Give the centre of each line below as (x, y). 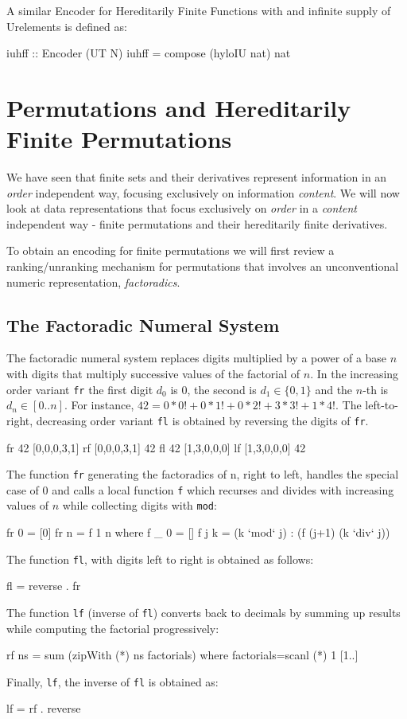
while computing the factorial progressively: (113, 628)
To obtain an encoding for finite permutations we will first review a (171, 250)
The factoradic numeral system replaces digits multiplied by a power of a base (197, 358)
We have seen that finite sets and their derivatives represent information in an (197, 177)
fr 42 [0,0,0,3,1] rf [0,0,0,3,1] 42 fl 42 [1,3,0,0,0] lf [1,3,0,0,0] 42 (156, 447)
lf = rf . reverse (44, 708)
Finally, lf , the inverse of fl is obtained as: (112, 681)
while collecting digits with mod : (140, 505)
